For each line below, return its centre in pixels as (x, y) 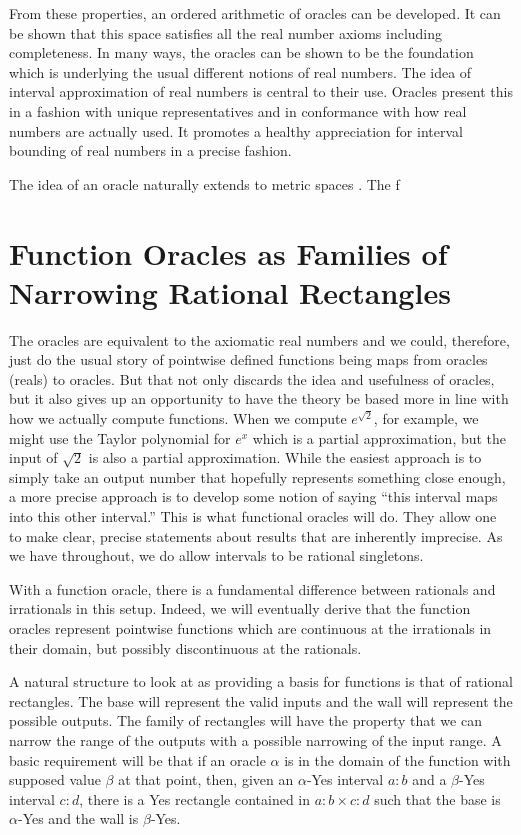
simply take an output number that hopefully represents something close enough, (257, 476)
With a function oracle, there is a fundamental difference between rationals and (252, 588)
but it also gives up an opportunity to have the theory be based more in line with (259, 398)
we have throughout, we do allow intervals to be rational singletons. (216, 555)
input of (33, 457)
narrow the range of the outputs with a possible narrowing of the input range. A (255, 739)
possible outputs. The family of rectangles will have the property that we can (245, 720)
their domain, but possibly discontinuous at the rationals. (185, 647)
